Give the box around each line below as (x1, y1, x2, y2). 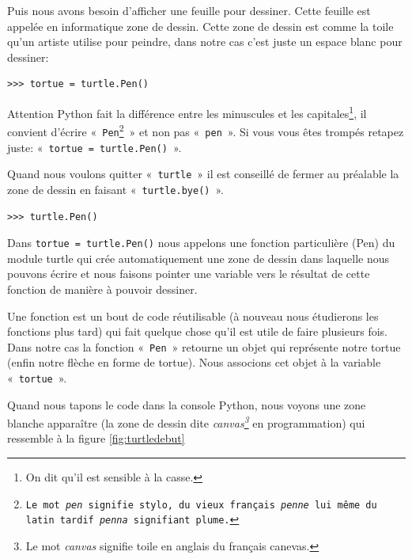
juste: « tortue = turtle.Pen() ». (7, 139, 182, 155)
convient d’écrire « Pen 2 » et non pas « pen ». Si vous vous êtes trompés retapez (7, 121, 404, 139)
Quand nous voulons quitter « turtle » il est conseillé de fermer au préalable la (7, 165, 399, 182)
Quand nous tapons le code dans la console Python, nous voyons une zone (7, 396, 366, 413)
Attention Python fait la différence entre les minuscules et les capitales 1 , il (7, 102, 367, 121)
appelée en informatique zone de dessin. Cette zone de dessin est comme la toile (7, 17, 394, 34)
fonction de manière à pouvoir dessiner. (7, 280, 198, 297)
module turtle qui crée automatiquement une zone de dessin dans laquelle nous (7, 249, 389, 266)
